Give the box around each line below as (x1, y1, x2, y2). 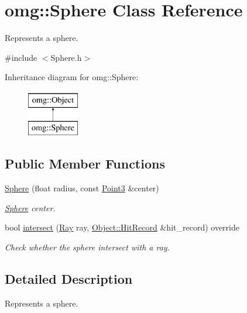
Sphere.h (50, 51, 82, 63)
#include (5, 51, 37, 63)
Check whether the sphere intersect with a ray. (5, 241, 170, 253)
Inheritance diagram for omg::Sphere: (5, 71, 139, 83)
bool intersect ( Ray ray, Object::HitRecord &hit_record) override (5, 221, 239, 233)
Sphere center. (5, 201, 56, 214)
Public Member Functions (5, 154, 165, 173)
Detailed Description (5, 270, 133, 288)
